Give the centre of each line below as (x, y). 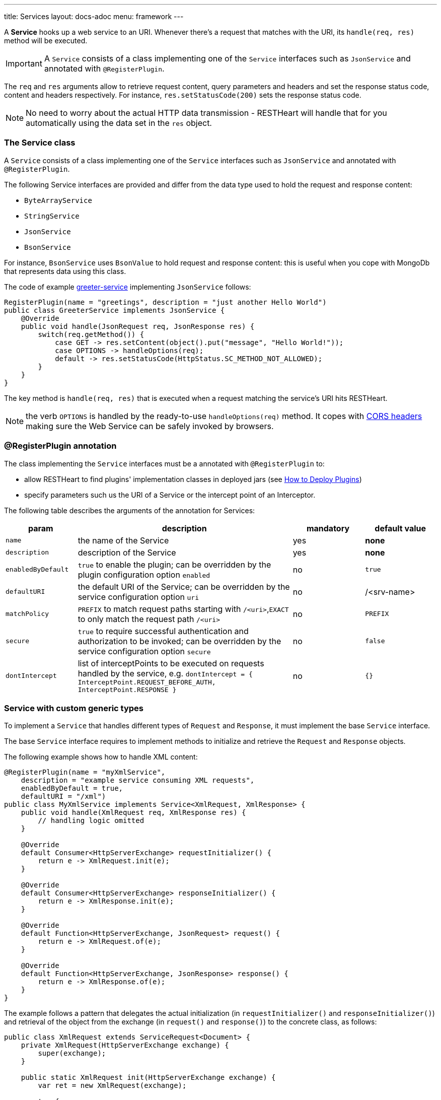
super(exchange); (72, 1053)
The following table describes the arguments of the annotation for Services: (130, 510)
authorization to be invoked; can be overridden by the (179, 641)
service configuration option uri (138, 597)
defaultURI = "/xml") (63, 797)
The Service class (40, 143)
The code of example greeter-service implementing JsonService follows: (128, 287)
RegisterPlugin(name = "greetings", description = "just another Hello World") (165, 302)
